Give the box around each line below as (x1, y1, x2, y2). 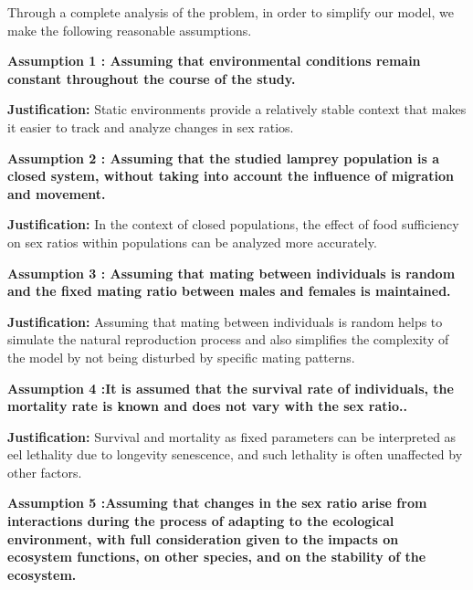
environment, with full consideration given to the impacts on (7, 529, 399, 548)
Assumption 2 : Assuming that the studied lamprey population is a (7, 148, 440, 167)
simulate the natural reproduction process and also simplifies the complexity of (7, 330, 449, 349)
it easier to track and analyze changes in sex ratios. (7, 117, 294, 136)
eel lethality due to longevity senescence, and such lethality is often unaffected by (7, 445, 463, 464)
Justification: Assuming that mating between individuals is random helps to (7, 311, 443, 331)
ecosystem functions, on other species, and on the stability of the (7, 547, 426, 566)
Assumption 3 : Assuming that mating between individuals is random (7, 263, 456, 282)
